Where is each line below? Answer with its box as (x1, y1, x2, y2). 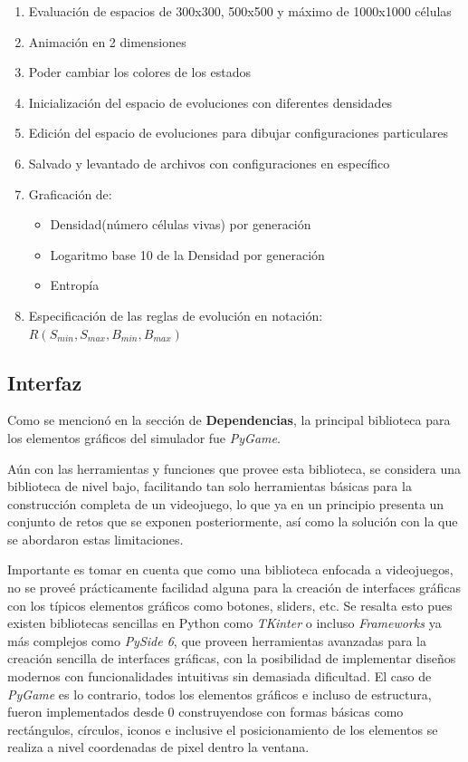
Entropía (50, 275, 100, 294)
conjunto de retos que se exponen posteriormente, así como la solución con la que (7, 512, 458, 531)
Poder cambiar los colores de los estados (28, 63, 252, 82)
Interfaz (7, 368, 82, 396)
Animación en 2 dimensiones (28, 32, 186, 51)
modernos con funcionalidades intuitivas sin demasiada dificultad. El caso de (7, 667, 432, 686)
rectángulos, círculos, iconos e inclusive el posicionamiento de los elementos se (7, 719, 438, 738)
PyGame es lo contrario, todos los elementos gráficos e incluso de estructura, (7, 684, 432, 703)
